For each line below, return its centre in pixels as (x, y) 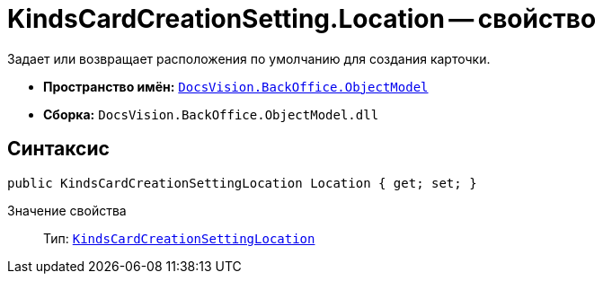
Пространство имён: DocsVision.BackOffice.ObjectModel (236, 86)
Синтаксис (58, 149)
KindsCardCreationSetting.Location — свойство (302, 19)
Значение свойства (67, 210)
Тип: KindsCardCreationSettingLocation (179, 238)
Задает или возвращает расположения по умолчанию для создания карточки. (249, 58)
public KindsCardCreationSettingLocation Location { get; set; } (242, 183)
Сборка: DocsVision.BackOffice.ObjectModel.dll (211, 114)
